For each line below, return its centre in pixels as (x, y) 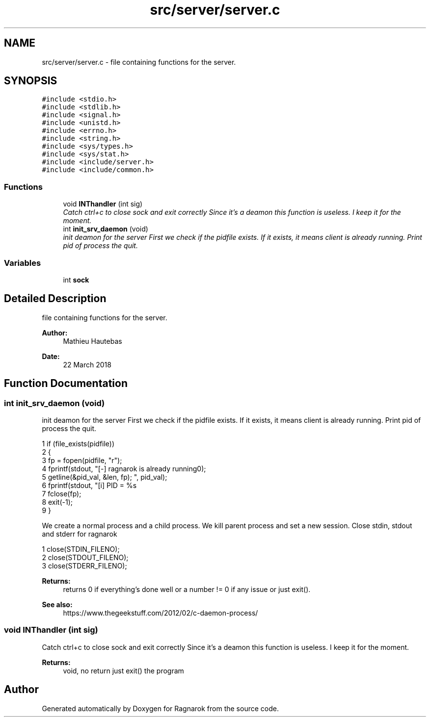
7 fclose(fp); (62, 494)
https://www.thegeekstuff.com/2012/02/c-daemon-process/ (161, 613)
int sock (76, 280)
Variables (23, 263)
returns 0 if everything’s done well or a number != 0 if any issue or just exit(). (187, 589)
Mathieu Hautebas (93, 341)
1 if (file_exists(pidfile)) (78, 444)
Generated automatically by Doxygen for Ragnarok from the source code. (160, 708)
